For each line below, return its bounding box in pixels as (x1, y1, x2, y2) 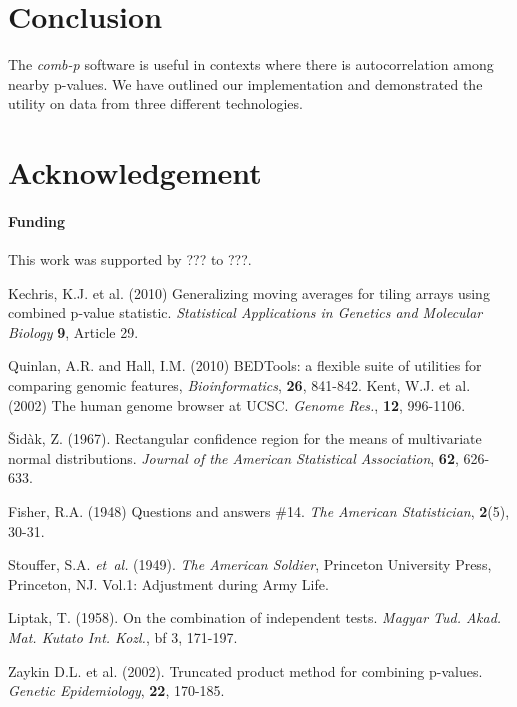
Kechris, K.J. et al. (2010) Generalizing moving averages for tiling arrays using (8, 282, 490, 303)
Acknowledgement (8, 152, 262, 193)
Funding (8, 210, 66, 231)
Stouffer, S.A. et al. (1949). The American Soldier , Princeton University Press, (8, 554, 492, 575)
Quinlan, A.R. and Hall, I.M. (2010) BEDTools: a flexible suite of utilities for (8, 355, 482, 376)
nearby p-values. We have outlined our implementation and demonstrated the (8, 73, 483, 94)
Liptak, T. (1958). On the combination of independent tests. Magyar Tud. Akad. (8, 607, 502, 628)
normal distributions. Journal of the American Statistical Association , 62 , (8, 447, 459, 468)
